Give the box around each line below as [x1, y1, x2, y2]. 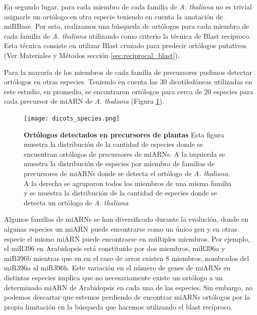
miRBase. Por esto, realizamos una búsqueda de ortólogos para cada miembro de [4, 21, 250, 31]
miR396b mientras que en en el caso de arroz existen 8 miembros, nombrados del [4, 252, 249, 263]
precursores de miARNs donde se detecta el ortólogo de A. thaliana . [24, 168, 230, 178]
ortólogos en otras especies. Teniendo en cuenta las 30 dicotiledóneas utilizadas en [4, 76, 253, 87]
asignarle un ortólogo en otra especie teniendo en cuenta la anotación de [4, 11, 223, 21]
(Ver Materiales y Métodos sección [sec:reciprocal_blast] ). [4, 50, 180, 60]
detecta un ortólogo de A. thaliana [24, 197, 129, 207]
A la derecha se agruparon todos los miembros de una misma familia [24, 178, 232, 188]
